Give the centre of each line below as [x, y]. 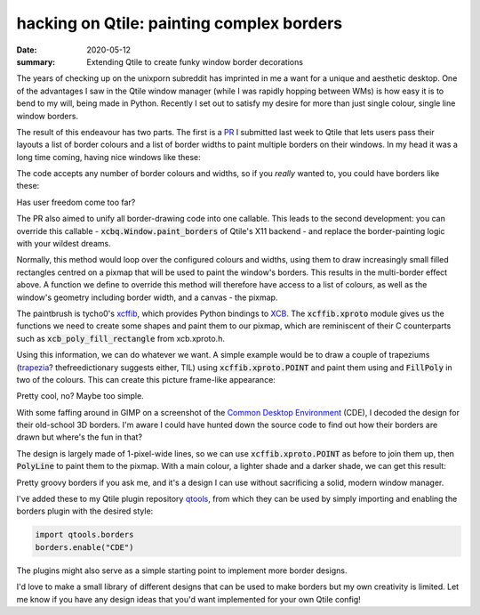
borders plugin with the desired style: [85, 511]
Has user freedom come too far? [76, 202]
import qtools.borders [84, 535]
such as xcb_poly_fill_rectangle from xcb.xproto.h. [121, 338]
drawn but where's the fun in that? [79, 437]
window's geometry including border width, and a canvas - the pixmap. [147, 297]
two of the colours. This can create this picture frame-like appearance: [146, 379]
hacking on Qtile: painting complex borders [180, 23]
